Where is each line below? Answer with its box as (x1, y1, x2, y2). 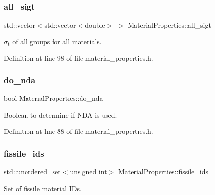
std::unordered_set (4, 166, 61, 177)
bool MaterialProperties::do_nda (4, 93, 103, 103)
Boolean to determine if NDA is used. (4, 109, 117, 120)
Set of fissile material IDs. (4, 183, 81, 193)
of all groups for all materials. (12, 36, 102, 46)
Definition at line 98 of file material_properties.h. (4, 53, 153, 63)
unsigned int (70, 166, 107, 177)
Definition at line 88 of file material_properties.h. (4, 126, 153, 136)
